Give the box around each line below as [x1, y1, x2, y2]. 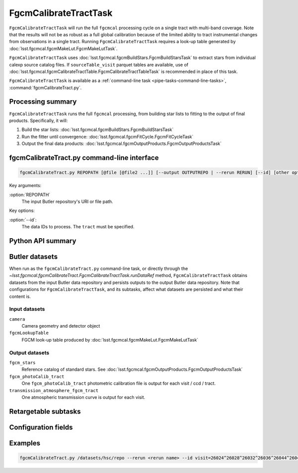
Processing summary [9, 97, 77, 106]
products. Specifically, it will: [9, 117, 68, 124]
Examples [9, 439, 41, 447]
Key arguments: [9, 183, 42, 189]
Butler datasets [9, 252, 58, 261]
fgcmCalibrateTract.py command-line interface [9, 153, 159, 162]
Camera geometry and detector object [21, 323, 100, 329]
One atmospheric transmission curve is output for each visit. [21, 394, 146, 400]
